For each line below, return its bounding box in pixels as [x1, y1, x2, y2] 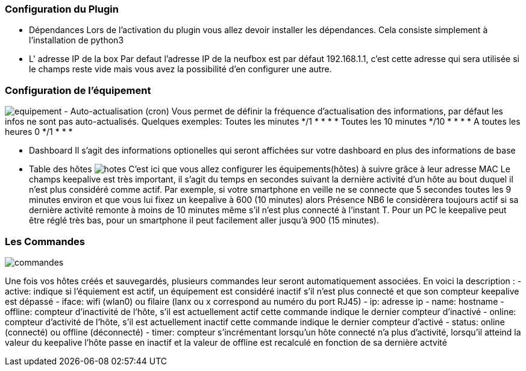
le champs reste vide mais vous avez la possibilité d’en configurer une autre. [29, 64, 332, 75]
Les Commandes [5, 235, 85, 248]
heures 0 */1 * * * [5, 126, 73, 137]
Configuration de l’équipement [5, 84, 151, 96]
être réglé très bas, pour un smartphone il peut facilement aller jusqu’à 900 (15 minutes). [29, 215, 380, 226]
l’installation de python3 [29, 35, 124, 46]
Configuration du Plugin [5, 3, 119, 15]
